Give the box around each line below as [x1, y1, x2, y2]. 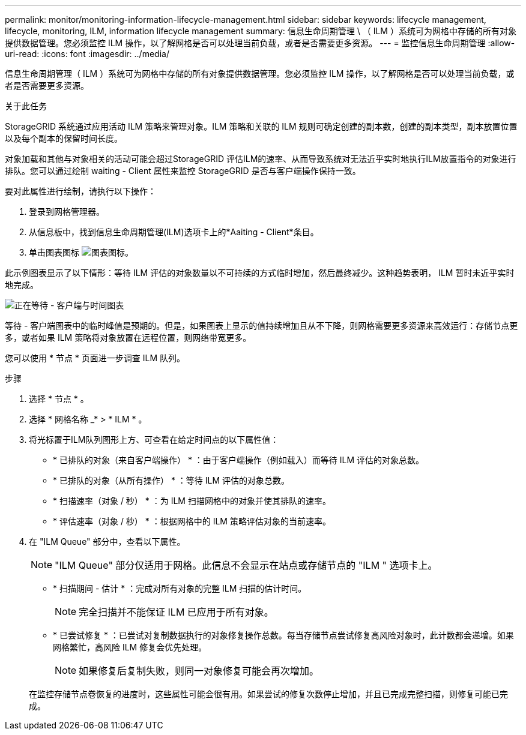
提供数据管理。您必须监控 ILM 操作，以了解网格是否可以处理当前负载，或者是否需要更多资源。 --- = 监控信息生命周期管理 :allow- [5, 38, 515, 48]
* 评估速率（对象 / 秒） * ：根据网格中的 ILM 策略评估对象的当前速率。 [53, 516, 331, 526]
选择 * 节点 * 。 [29, 394, 89, 404]
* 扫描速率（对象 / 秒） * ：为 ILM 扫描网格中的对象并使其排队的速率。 [53, 496, 331, 506]
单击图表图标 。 [29, 247, 133, 257]
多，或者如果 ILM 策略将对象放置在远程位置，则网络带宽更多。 [5, 332, 252, 343]
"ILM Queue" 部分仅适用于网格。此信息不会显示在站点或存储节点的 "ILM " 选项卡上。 [55, 559, 438, 571]
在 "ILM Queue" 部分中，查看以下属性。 [29, 536, 186, 547]
